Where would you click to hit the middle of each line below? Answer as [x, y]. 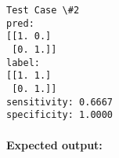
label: [23, 62]
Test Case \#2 [43, 10]
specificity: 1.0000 [60, 115]
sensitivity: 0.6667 [60, 102]
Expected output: [54, 144]
